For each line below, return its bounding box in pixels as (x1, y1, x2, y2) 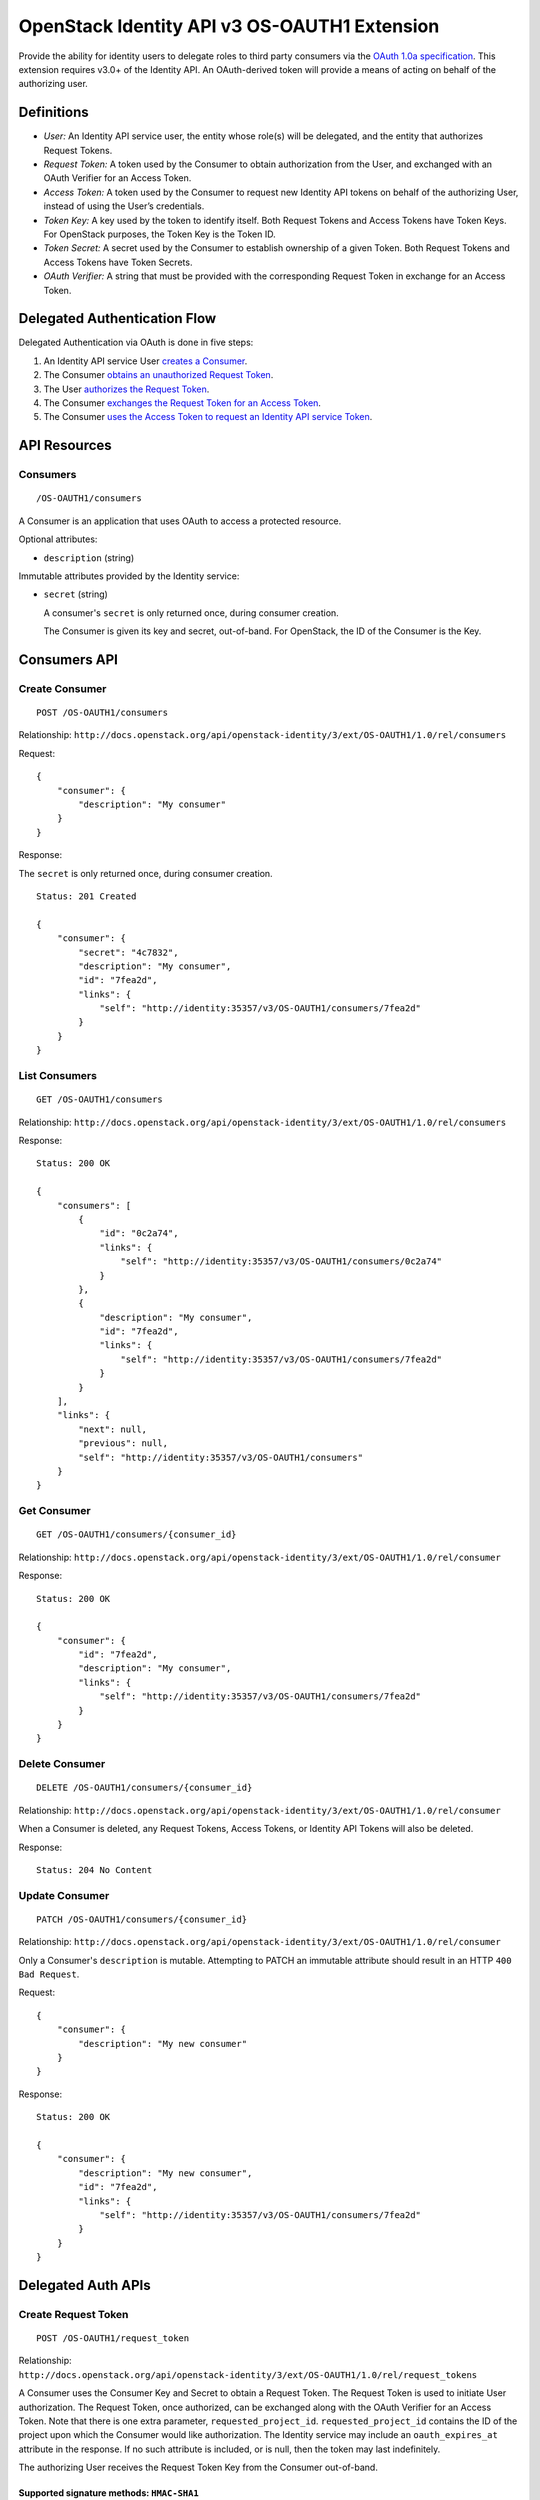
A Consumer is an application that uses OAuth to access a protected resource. (18, 515, 342, 527)
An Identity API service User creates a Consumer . (43, 355, 248, 367)
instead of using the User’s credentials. (43, 200, 205, 212)
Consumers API (18, 651, 119, 668)
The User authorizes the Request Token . (43, 383, 210, 395)
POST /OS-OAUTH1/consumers (36, 707, 169, 719)
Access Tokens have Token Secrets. (43, 256, 193, 268)
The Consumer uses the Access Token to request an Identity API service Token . (43, 411, 373, 423)
